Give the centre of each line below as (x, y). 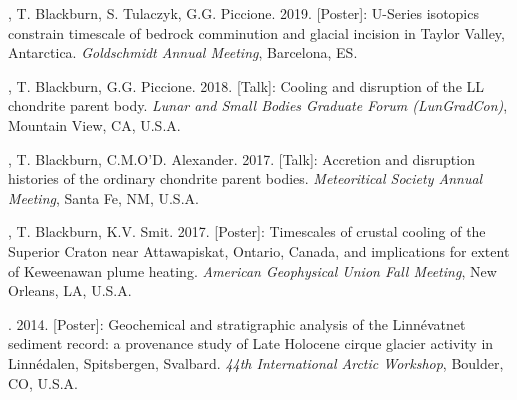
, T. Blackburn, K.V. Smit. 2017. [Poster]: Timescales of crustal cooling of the (247, 231)
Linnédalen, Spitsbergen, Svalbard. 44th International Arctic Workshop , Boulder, (256, 362)
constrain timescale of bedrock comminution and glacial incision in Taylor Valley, (256, 32)
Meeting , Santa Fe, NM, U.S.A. (103, 197)
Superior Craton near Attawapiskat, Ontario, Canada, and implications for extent (259, 250)
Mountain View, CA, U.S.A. (94, 124)
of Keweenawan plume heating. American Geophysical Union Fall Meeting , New (252, 270)
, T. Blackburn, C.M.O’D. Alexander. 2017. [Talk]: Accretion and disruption (241, 158)
